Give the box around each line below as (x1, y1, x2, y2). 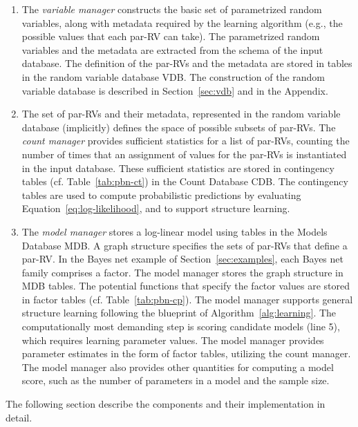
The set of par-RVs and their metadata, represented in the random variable (21, 106, 341, 121)
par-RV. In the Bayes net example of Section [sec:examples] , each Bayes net (21, 252, 343, 266)
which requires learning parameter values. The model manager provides (21, 332, 324, 347)
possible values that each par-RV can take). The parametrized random (21, 29, 320, 44)
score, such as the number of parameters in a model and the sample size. (21, 373, 330, 388)
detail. (6, 410, 32, 424)
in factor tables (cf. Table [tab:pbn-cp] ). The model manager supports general (21, 292, 353, 306)
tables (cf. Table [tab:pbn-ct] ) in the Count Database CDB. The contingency (21, 174, 348, 189)
